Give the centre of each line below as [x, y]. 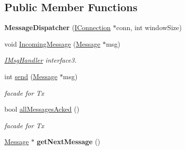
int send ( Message [31, 76]
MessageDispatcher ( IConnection [58, 27]
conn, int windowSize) [149, 27]
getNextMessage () [68, 142]
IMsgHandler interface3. [41, 60]
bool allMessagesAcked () [42, 109]
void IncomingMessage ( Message [52, 43]
